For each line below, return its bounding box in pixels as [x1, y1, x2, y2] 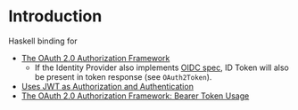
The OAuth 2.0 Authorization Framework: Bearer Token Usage [21, 90, 250, 101]
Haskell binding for [8, 35, 78, 46]
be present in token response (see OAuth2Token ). [34, 71, 212, 82]
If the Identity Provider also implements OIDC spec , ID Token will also [34, 62, 289, 73]
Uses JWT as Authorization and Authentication [21, 81, 194, 91]
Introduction [8, 6, 103, 27]
